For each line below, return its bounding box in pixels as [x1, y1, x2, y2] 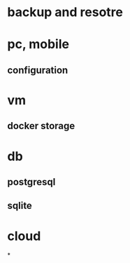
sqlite [7, 200, 33, 212]
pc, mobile [7, 36, 70, 53]
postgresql [7, 176, 56, 188]
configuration [7, 64, 68, 76]
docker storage [7, 120, 75, 132]
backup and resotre [7, 4, 124, 20]
